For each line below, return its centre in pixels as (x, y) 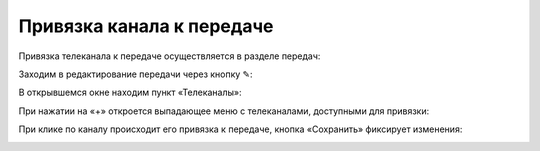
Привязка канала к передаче (146, 26)
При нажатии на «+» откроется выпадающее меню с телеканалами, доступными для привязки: (224, 111)
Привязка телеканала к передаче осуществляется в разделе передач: (169, 56)
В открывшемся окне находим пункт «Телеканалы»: (130, 92)
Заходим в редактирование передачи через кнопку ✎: (136, 74)
